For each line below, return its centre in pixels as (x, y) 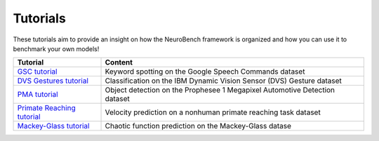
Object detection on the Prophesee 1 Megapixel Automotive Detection (220, 90)
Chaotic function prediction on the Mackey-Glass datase (198, 126)
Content (119, 62)
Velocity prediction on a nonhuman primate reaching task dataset (213, 112)
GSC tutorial (37, 72)
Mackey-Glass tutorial (53, 126)
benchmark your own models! (56, 48)
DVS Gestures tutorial (53, 81)
